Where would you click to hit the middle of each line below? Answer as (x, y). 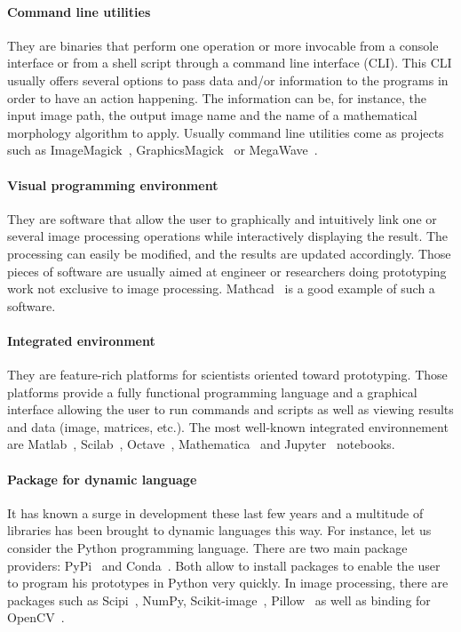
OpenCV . (36, 617)
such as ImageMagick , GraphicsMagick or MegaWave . (163, 150)
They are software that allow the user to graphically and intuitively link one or (222, 218)
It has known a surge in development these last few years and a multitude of (215, 512)
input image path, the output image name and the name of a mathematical (212, 115)
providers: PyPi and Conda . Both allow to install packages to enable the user (224, 565)
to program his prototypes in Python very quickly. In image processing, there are (228, 583)
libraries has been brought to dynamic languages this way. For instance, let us (219, 530)
